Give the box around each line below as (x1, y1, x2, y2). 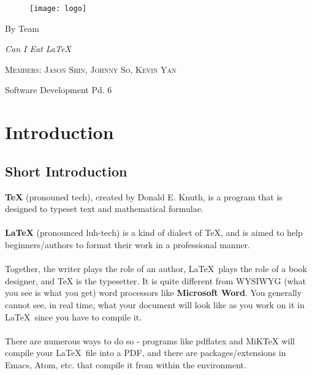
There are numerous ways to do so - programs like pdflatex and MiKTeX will (5, 334, 295, 347)
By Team (5, 21, 39, 34)
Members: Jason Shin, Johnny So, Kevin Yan (5, 63, 177, 75)
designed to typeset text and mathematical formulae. (5, 202, 204, 215)
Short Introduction (5, 161, 127, 180)
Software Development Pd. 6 (5, 83, 112, 96)
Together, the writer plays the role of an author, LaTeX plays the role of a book (5, 262, 307, 275)
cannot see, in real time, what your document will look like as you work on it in (5, 298, 305, 311)
